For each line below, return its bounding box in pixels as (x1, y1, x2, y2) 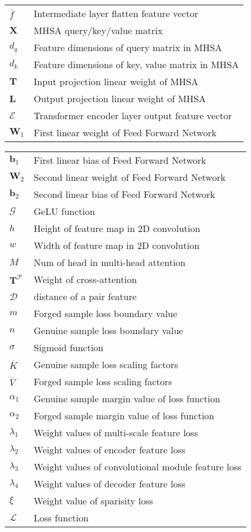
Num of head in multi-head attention (33, 255, 186, 269)
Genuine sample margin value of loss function (33, 392, 221, 405)
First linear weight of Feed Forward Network (33, 126, 217, 139)
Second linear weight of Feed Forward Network (33, 170, 226, 184)
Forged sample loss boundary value (33, 307, 178, 320)
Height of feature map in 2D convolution (33, 221, 201, 235)
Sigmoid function (33, 341, 104, 354)
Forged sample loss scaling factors (33, 375, 172, 388)
